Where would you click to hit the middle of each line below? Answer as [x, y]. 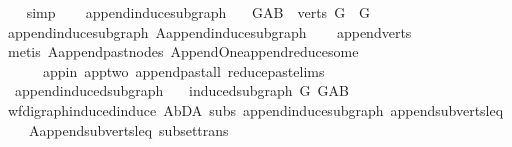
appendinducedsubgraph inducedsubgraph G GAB [181, 90]
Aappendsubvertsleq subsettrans [128, 129]
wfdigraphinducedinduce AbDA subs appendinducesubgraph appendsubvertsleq [255, 109]
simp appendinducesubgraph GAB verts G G [198, 12]
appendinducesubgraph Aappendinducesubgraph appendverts [209, 31]
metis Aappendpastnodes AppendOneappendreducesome [183, 51]
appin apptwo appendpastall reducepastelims [183, 70]
